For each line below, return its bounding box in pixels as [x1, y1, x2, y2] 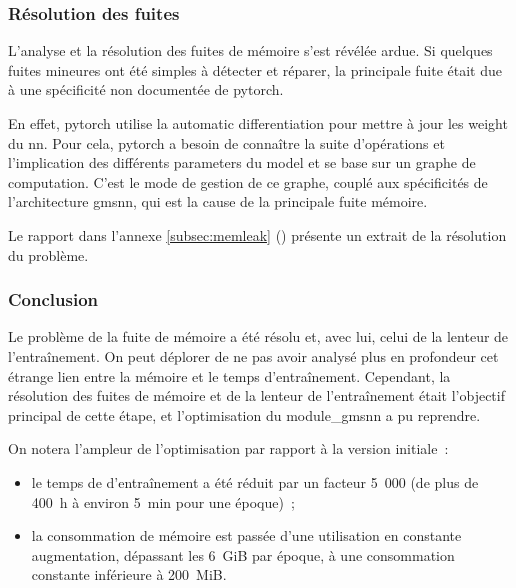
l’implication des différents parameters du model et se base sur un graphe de [8, 152, 476, 173]
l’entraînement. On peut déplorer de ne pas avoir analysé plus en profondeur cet [8, 345, 499, 366]
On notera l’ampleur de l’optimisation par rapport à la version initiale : [8, 438, 449, 459]
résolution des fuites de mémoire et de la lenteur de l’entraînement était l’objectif [8, 385, 505, 406]
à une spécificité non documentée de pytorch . [8, 79, 284, 100]
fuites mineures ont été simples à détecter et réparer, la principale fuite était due [8, 59, 503, 80]
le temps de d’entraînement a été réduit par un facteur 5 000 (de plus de [31, 471, 479, 492]
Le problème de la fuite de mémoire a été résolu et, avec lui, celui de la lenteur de [8, 326, 509, 347]
